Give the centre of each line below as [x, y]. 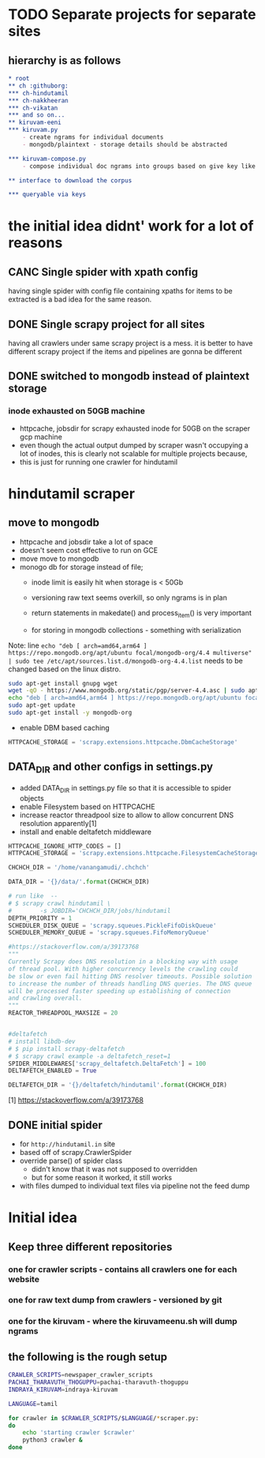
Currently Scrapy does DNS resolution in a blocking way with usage [123, 962]
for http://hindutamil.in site [67, 1144]
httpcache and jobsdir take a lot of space [86, 541]
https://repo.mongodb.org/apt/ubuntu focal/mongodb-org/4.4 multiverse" [130, 652]
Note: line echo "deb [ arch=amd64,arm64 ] [78, 645]
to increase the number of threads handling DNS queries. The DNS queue [130, 984]
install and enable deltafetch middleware [86, 832]
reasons [35, 243]
